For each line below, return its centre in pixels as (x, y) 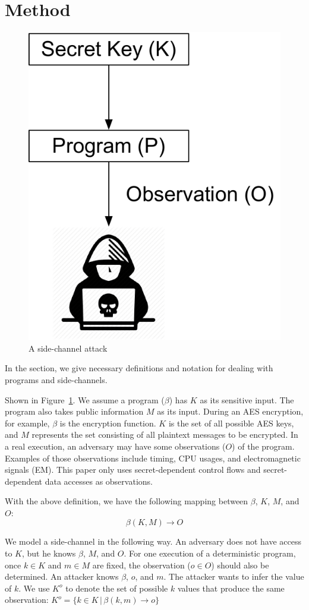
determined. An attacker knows (62, 576)
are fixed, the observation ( (141, 565)
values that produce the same (231, 588)
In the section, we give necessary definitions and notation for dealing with (139, 368)
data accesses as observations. (99, 481)
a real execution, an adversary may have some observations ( (115, 446)
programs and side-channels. (56, 379)
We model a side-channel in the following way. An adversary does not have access (153, 541)
